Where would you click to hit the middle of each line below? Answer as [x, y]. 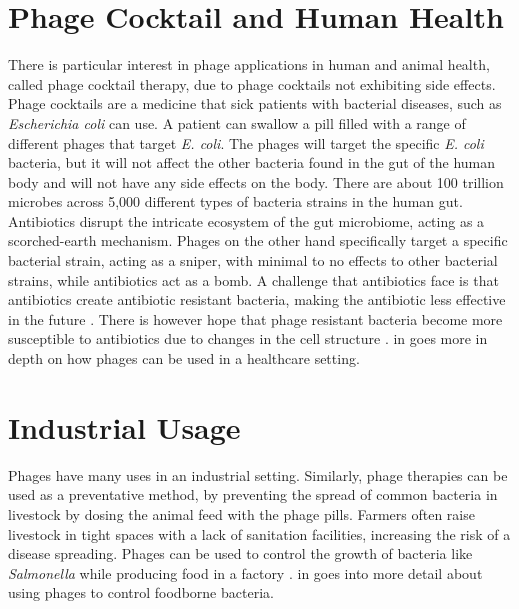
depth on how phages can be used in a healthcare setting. [184, 358]
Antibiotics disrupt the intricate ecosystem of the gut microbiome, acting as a [246, 220]
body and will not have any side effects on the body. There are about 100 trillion [256, 181]
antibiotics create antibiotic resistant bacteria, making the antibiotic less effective [257, 299]
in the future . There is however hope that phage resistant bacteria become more [255, 318]
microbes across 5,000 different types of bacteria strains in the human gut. [235, 201]
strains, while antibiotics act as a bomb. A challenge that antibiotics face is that [253, 279]
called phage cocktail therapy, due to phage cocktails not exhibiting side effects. [252, 83]
